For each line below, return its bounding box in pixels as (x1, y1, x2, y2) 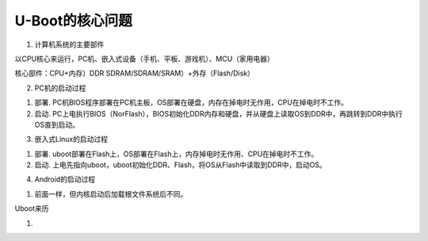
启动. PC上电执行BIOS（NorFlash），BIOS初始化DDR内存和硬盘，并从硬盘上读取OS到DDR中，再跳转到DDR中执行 (34, 109, 403, 118)
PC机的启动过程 (34, 83, 86, 93)
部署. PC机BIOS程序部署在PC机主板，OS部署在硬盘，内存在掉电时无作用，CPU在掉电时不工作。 (34, 98, 349, 107)
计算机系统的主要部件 (34, 40, 105, 49)
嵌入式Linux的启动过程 (34, 135, 109, 144)
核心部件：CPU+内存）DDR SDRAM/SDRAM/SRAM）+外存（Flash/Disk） (14, 68, 255, 78)
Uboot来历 (14, 204, 49, 213)
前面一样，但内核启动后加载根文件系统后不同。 (34, 189, 188, 198)
